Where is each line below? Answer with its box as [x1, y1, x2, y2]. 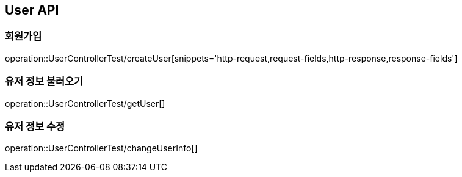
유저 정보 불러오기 [5, 75, 84, 88]
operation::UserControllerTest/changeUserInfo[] [5, 143, 198, 154]
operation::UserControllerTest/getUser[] [5, 98, 165, 109]
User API [5, 2, 59, 18]
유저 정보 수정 [5, 120, 65, 132]
